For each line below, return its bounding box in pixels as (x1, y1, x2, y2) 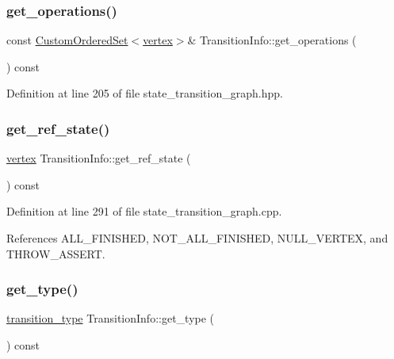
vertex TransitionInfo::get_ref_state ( (6, 150, 191, 166)
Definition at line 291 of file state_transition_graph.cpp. (6, 203, 282, 220)
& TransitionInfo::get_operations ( (187, 32, 357, 48)
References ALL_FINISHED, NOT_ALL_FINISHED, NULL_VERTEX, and (6, 230, 388, 246)
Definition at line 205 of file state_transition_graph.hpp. (6, 85, 283, 101)
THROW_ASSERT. (6, 245, 105, 262)
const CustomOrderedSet (6, 32, 128, 48)
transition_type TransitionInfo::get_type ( (6, 310, 215, 327)
